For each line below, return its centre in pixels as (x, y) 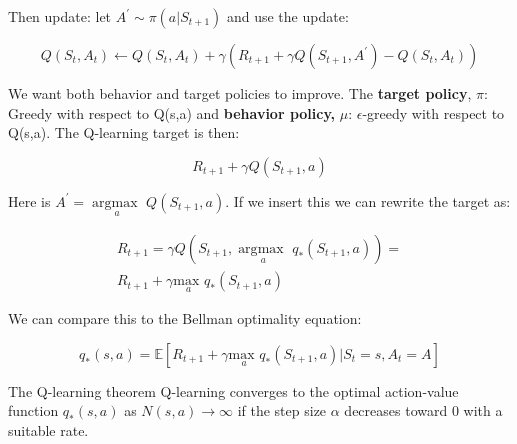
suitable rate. (48, 430)
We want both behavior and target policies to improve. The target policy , (240, 93)
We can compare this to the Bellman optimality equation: (185, 318)
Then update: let (60, 16)
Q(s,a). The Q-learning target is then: (124, 132)
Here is (29, 200)
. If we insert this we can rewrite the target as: (368, 200)
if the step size (282, 410)
